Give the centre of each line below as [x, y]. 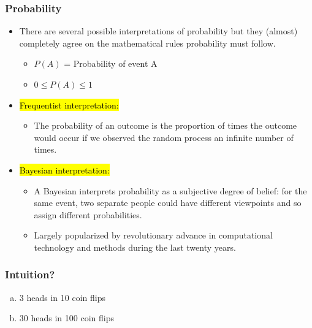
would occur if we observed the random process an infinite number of [164, 137]
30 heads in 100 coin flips [67, 318]
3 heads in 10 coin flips [62, 297]
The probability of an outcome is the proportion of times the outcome [166, 125]
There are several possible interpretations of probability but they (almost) [158, 31]
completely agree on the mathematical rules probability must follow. [147, 43]
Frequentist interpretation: [69, 105]
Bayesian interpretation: [64, 170]
